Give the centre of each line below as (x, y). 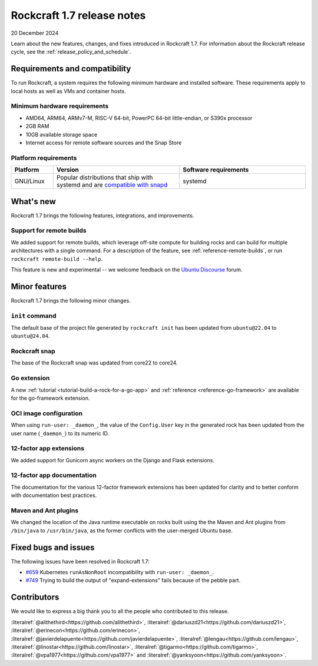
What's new (33, 201)
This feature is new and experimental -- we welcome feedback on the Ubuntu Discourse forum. (127, 269)
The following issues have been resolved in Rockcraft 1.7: (80, 561)
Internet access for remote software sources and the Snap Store (104, 143)
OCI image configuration (47, 413)
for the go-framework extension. (51, 398)
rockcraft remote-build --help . (57, 259)
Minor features (39, 286)
